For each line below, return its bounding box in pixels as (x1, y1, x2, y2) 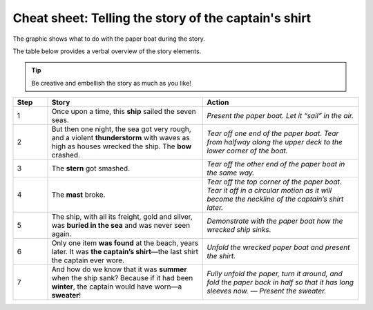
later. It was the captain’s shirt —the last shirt (51, 247, 198, 257)
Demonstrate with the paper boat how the (207, 216, 343, 226)
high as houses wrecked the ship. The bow (51, 142, 192, 151)
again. (51, 229, 72, 239)
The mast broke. (51, 190, 106, 200)
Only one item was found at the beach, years (51, 238, 199, 248)
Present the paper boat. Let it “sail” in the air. (207, 111, 354, 121)
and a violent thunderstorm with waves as (51, 133, 190, 143)
